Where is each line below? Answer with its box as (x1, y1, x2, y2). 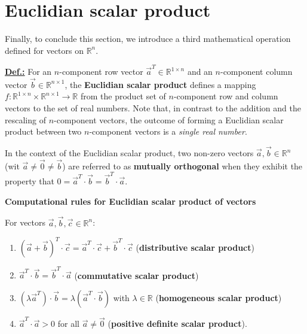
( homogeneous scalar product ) (155, 291, 282, 303)
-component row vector (59, 65, 143, 78)
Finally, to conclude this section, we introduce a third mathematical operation (5, 32, 291, 45)
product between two (5, 125, 82, 138)
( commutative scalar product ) (74, 269, 199, 281)
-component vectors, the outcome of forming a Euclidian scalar (54, 113, 284, 126)
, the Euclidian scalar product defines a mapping (65, 78, 256, 90)
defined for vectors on (5, 44, 84, 56)
